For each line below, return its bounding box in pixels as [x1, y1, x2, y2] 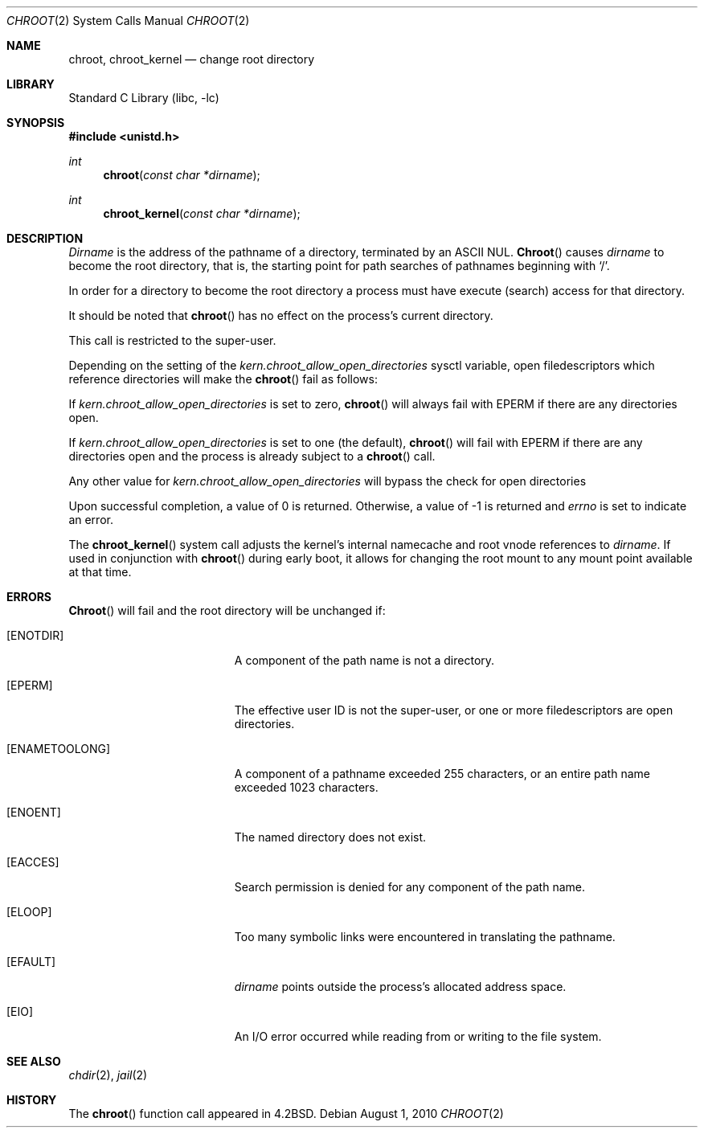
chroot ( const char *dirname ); [103, 168, 260, 182]
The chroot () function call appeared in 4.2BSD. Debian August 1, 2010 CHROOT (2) [68, 1107, 504, 1120]
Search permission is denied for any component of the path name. [234, 880, 586, 894]
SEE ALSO [6, 1054, 61, 1068]
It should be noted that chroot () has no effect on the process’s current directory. [68, 309, 493, 322]
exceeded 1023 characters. [234, 780, 379, 794]
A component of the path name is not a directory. [234, 653, 495, 667]
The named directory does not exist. [234, 830, 427, 844]
